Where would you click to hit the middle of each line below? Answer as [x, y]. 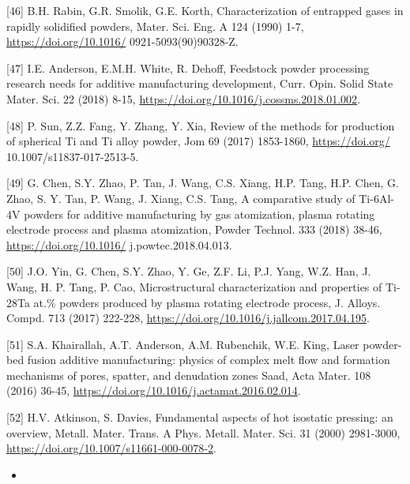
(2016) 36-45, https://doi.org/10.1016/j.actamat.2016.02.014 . [154, 390]
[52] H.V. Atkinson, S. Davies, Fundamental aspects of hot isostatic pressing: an [200, 417]
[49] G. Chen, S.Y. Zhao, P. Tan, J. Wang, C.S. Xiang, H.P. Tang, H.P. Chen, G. [203, 183]
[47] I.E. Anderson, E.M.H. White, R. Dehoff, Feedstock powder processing [188, 68]
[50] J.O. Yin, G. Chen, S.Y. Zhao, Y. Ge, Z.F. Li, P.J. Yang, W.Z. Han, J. [189, 271]
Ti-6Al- [376, 198]
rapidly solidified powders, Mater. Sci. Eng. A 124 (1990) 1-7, [155, 26]
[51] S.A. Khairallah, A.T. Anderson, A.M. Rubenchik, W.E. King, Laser [183, 344]
